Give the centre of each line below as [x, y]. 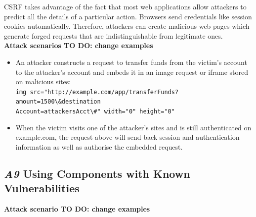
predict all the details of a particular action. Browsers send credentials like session [128, 16]
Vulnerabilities [42, 188]
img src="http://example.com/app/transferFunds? [97, 92]
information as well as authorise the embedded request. [99, 146]
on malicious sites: [43, 81]
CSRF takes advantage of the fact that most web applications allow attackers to [125, 6]
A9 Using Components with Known [97, 173]
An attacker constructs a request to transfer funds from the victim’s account [131, 62]
